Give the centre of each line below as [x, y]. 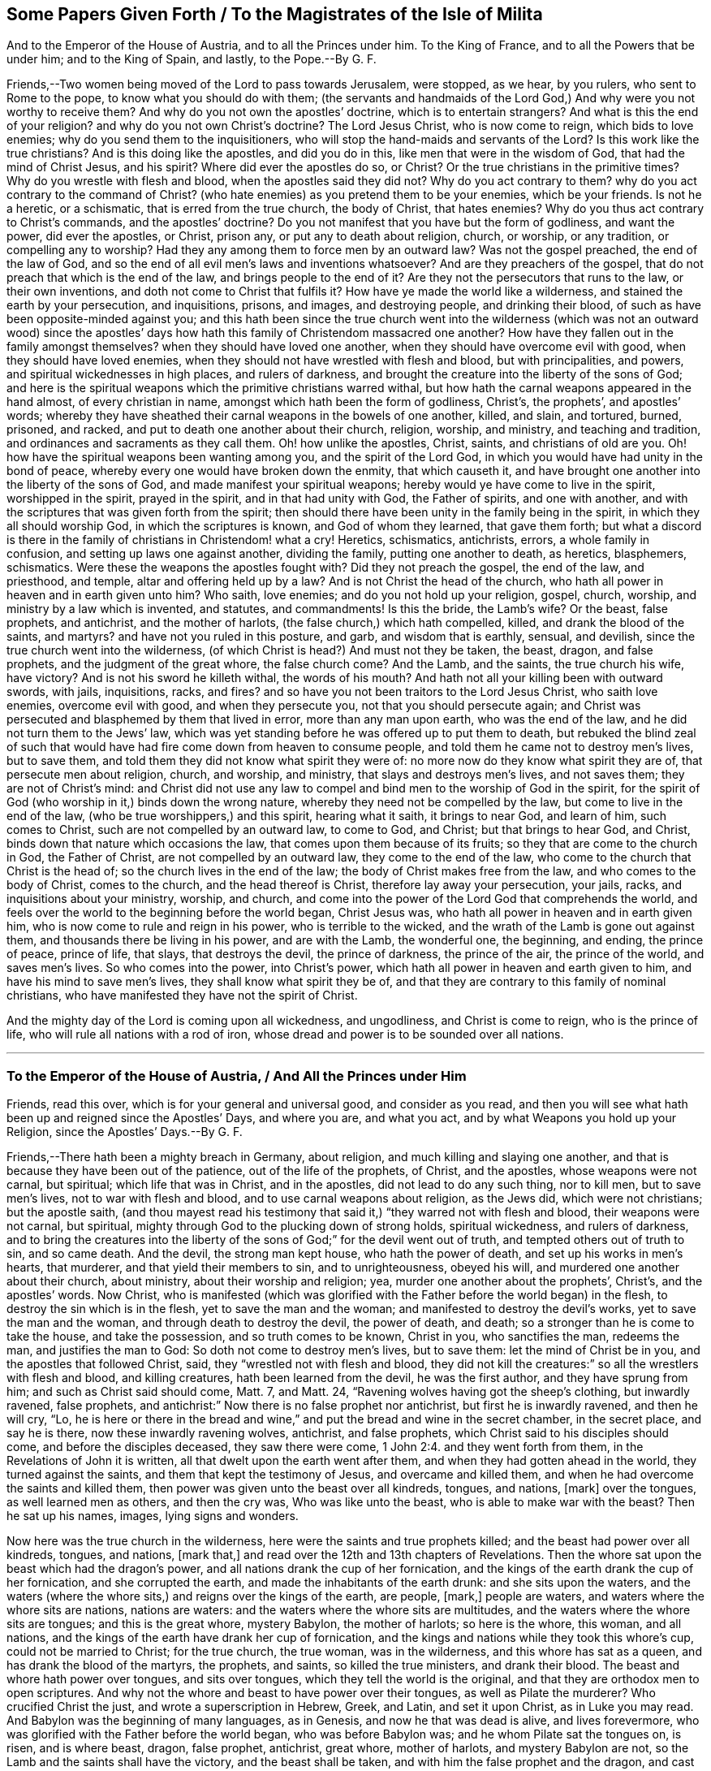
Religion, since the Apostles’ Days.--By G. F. [125, 1132]
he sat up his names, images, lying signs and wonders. [153, 1516]
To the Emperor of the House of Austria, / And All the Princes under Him [237, 1076]
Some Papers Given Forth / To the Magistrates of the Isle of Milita [275, 14]
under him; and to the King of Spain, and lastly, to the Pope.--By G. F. [192, 59]
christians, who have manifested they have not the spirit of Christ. [182, 996]
